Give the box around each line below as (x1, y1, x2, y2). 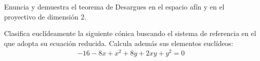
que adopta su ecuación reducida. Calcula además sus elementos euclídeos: (4, 37, 233, 48)
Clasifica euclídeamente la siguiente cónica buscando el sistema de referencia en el (4, 28, 256, 38)
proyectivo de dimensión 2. (4, 11, 87, 21)
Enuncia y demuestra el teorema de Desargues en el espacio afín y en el (4, 1, 225, 11)
